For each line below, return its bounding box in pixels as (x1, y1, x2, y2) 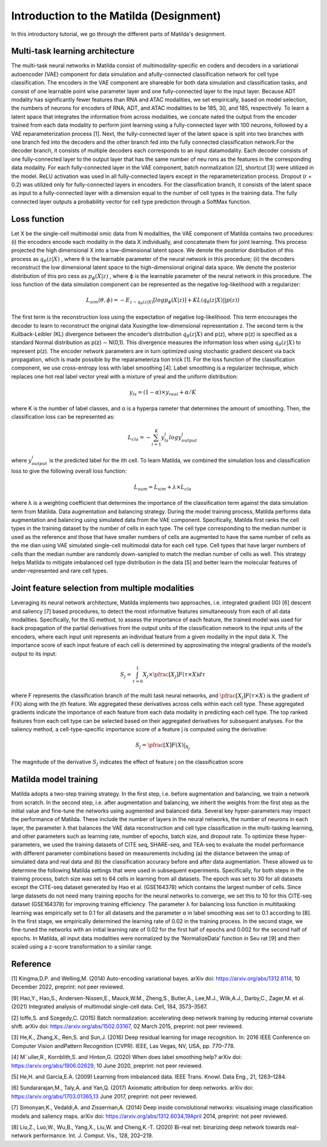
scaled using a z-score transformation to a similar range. (11, 943, 153, 950)
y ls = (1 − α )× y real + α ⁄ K (129, 389, 196, 397)
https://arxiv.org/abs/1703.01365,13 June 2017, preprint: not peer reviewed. (11, 1092, 198, 1100)
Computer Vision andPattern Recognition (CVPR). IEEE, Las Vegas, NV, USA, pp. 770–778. (11, 1042, 236, 1049)
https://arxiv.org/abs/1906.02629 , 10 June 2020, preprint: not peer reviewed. (11, 1062, 203, 1069)
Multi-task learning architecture (11, 46, 135, 56)
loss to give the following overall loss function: (11, 467, 127, 475)
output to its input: (11, 650, 57, 657)
